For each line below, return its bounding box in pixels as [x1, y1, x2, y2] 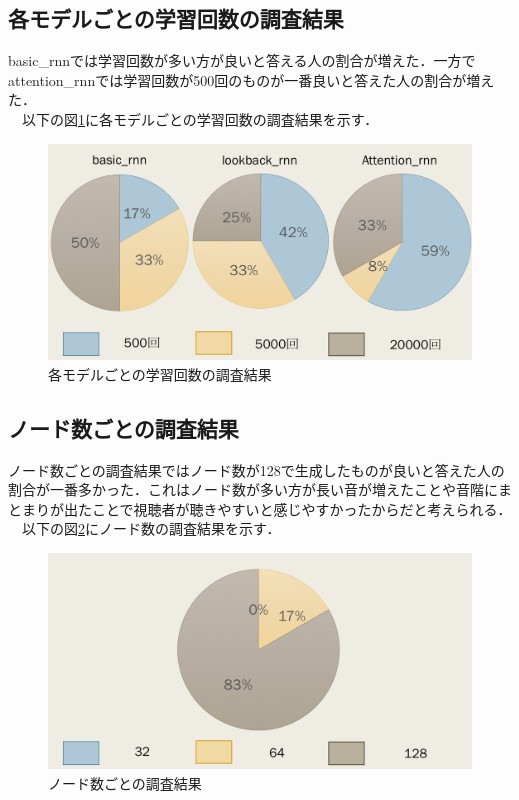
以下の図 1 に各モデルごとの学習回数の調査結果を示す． [21, 108, 379, 129]
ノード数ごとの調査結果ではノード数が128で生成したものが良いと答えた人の [8, 459, 505, 480]
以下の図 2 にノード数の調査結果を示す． [21, 518, 281, 539]
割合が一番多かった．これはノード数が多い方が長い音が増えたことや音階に [8, 479, 498, 500]
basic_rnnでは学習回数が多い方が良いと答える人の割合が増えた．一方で [8, 50, 476, 71]
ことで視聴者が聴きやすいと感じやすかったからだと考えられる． [91, 498, 512, 519]
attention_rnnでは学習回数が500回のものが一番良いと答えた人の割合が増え [8, 69, 495, 90]
